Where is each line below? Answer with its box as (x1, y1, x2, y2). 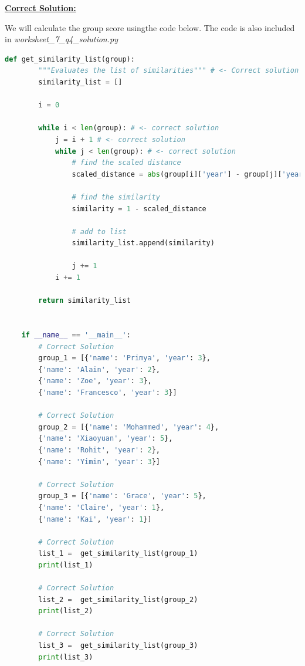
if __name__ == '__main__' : (21, 331, 131, 340)
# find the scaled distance (72, 158, 181, 167)
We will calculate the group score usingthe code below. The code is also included (5, 21, 295, 33)
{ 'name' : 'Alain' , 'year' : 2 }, (38, 365, 160, 374)
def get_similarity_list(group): (5, 55, 135, 63)
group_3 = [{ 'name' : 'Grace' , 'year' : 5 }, (38, 492, 206, 501)
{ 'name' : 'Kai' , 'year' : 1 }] (38, 515, 152, 523)
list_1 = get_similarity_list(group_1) (38, 549, 198, 558)
